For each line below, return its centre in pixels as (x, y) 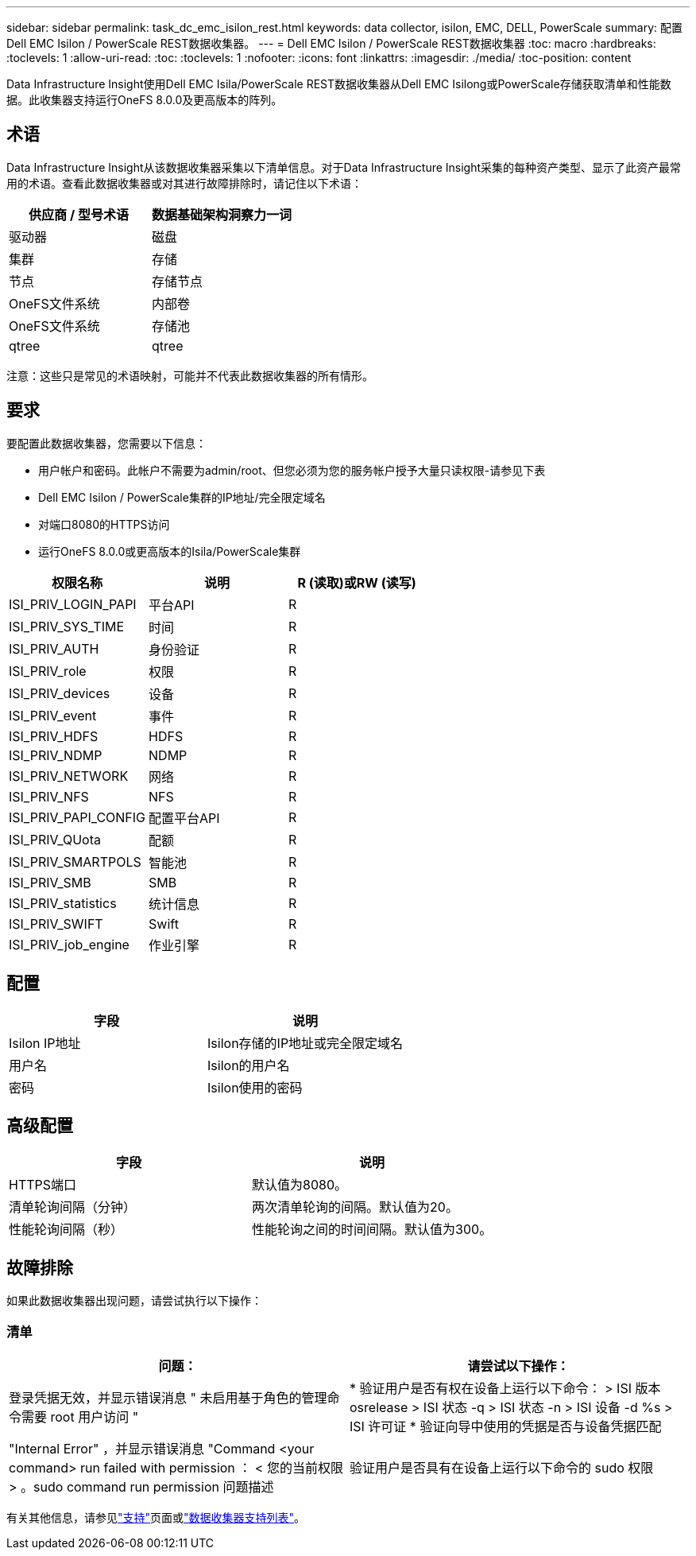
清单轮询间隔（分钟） (73, 1207)
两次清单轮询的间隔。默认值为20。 (355, 1207)
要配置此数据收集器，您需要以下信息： (106, 443)
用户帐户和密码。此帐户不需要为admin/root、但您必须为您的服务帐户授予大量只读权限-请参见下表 (292, 470)
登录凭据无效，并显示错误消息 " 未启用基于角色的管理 (168, 1397)
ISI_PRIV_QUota (55, 839)
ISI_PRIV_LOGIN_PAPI (73, 604)
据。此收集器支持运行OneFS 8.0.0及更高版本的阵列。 (145, 100)
